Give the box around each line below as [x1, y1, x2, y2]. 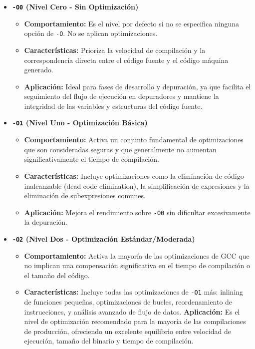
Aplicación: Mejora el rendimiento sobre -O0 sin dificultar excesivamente [24, 207, 251, 217]
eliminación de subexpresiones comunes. [24, 190, 146, 201]
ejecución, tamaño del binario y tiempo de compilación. [24, 336, 194, 346]
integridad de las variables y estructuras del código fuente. [24, 100, 203, 111]
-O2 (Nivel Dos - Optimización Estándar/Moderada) [12, 233, 195, 244]
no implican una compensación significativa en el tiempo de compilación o [24, 260, 251, 271]
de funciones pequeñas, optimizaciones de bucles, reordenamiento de [24, 297, 233, 307]
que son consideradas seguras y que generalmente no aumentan [24, 144, 217, 154]
